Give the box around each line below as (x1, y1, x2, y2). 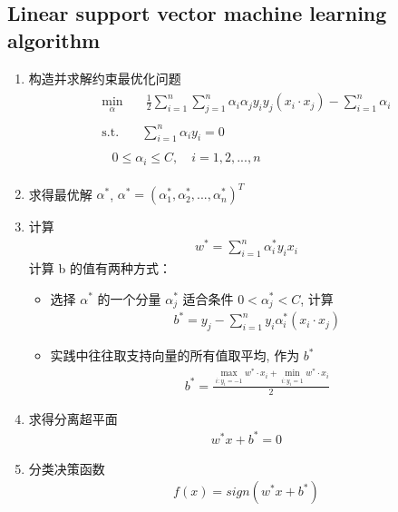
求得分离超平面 (28, 409, 118, 428)
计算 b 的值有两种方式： (28, 258, 171, 277)
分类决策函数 (28, 458, 105, 478)
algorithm (7, 25, 101, 54)
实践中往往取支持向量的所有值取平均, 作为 (50, 346, 300, 365)
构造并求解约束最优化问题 (28, 68, 181, 87)
